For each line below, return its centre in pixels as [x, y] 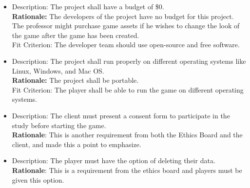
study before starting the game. [59, 125]
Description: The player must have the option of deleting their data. [114, 160]
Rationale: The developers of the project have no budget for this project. [123, 16]
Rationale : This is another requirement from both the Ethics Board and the [127, 135]
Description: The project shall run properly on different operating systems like [129, 61]
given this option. [38, 179]
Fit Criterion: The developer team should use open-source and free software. [126, 45]
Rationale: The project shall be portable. [75, 80]
